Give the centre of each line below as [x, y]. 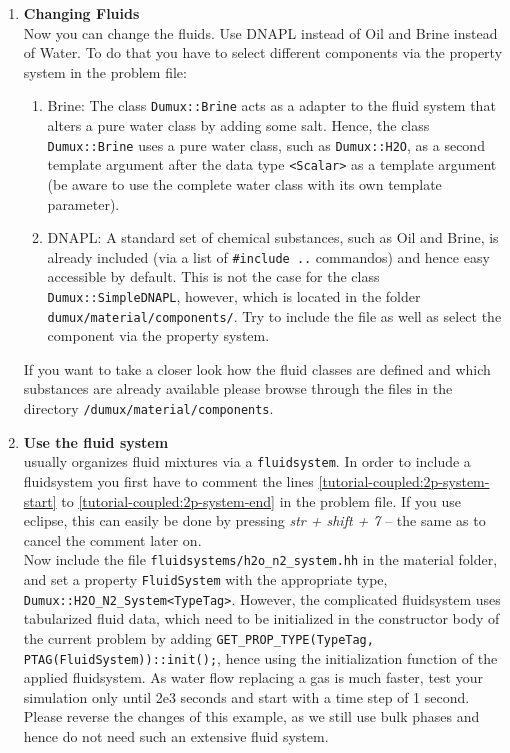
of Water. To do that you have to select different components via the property [263, 52]
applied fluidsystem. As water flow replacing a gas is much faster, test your [253, 677]
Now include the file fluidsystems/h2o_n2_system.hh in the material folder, [260, 559]
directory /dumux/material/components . [148, 408]
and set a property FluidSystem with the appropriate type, [205, 579]
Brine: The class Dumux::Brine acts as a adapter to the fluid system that [271, 105]
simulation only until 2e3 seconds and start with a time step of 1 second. [246, 696]
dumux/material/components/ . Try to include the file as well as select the [274, 315]
